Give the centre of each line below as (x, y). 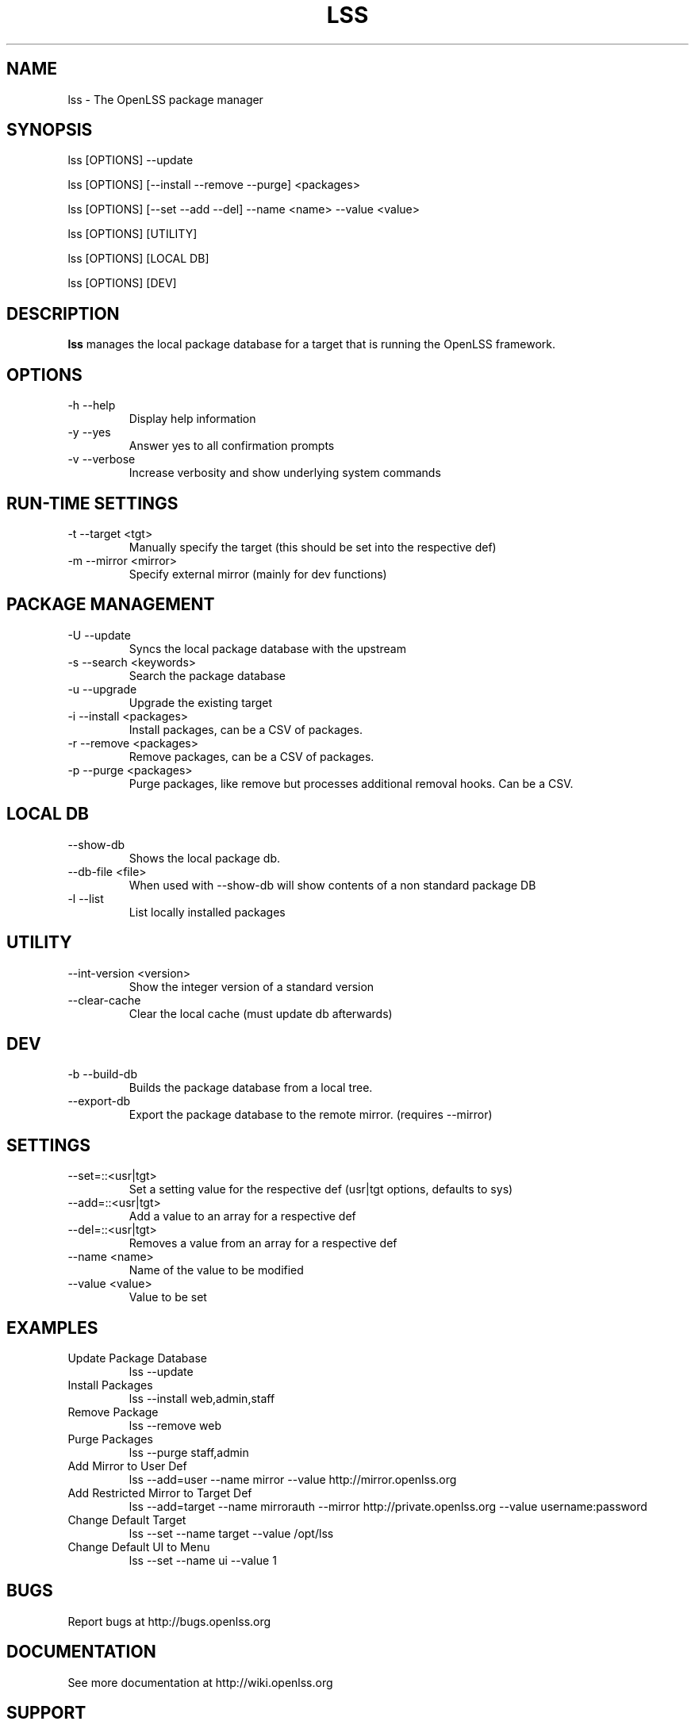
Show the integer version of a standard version (252, 986)
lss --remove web (175, 1426)
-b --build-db (103, 1074)
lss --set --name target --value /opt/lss (231, 1534)
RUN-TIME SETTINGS (92, 503)
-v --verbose (102, 459)
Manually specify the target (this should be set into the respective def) (313, 547)
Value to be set (168, 1297)
